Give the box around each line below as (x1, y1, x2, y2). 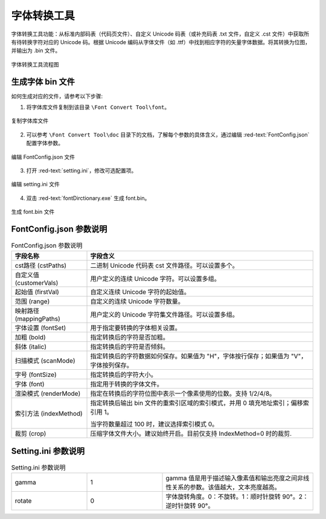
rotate (14, 497, 32, 505)
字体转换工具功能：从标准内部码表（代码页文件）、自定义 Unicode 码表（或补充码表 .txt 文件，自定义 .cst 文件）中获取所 (11, 30, 309, 37)
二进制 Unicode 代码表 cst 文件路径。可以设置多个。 (90, 262, 238, 270)
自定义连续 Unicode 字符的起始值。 (90, 288, 190, 296)
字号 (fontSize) (14, 370, 57, 379)
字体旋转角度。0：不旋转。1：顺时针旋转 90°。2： (165, 492, 309, 501)
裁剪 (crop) (14, 430, 46, 438)
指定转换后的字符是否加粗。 (90, 333, 169, 341)
